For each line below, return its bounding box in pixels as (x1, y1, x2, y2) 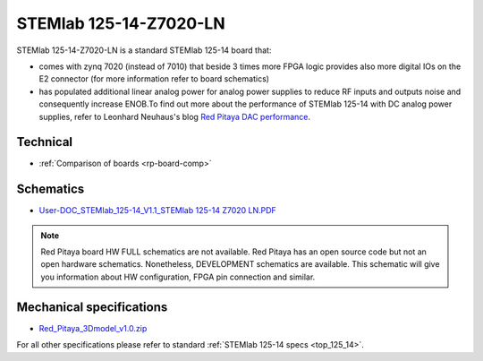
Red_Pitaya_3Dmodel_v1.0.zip (38, 322, 148, 333)
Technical (16, 134, 73, 150)
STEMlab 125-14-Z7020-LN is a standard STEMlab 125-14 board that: (16, 45, 272, 56)
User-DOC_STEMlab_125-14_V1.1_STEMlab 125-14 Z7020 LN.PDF (38, 205, 276, 216)
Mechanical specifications (16, 299, 168, 314)
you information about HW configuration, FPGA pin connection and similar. (40, 271, 316, 282)
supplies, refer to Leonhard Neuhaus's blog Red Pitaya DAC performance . (38, 111, 311, 122)
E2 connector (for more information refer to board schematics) (38, 73, 270, 84)
